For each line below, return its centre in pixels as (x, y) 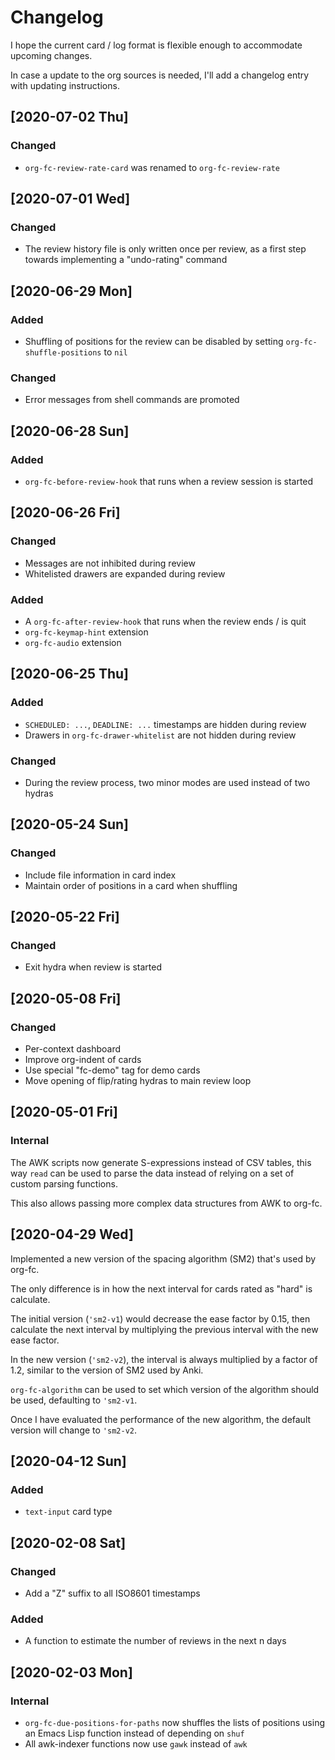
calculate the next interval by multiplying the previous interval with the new (164, 1329)
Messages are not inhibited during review (110, 563)
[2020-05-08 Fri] (66, 998)
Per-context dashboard (73, 1049)
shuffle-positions (63, 353)
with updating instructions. (65, 85)
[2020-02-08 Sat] (68, 1542)
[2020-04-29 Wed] (72, 1234)
